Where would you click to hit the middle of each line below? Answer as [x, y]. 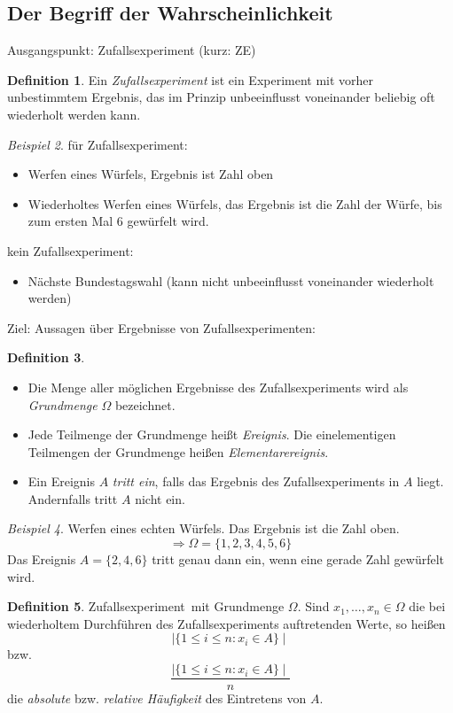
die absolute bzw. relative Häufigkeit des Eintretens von [157, 698]
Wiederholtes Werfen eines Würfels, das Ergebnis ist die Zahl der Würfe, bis [235, 203]
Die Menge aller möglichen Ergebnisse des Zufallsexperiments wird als [218, 387]
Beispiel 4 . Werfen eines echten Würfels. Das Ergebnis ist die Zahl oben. [203, 528]
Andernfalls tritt [73, 498]
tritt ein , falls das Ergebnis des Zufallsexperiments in [256, 481]
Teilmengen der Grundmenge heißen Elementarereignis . [178, 451]
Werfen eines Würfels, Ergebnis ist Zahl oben [151, 174]
